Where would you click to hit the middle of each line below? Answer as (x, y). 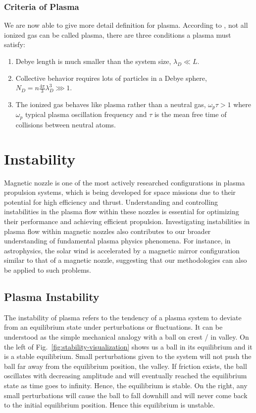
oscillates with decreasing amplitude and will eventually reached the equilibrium (126, 376)
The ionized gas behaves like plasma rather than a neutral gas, (111, 104)
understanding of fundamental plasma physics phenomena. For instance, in (117, 241)
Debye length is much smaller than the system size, (93, 61)
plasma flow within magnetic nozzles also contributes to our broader (107, 231)
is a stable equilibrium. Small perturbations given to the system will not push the (128, 356)
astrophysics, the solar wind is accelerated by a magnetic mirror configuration (122, 250)
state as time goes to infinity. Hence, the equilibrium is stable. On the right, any (126, 385)
